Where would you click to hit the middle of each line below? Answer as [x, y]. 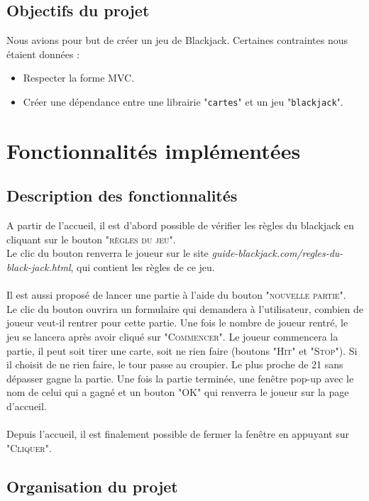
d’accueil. [27, 406]
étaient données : [43, 54]
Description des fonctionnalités [122, 196]
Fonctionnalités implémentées [154, 150]
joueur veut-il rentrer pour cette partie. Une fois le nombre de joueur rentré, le [177, 323]
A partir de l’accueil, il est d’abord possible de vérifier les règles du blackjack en [180, 225]
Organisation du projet [92, 486]
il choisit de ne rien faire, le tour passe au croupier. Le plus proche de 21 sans [175, 364]
